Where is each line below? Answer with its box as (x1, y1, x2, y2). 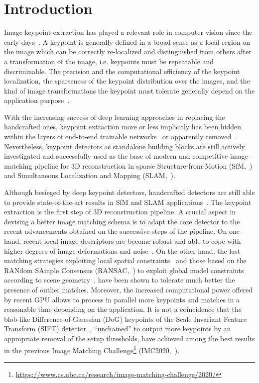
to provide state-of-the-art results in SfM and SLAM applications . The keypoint (4, 196, 252, 207)
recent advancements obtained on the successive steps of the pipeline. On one (4, 226, 240, 236)
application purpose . (4, 95, 70, 105)
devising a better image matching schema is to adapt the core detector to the (4, 216, 240, 226)
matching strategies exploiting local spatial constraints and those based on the (4, 255, 247, 266)
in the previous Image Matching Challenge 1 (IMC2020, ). (4, 343, 180, 355)
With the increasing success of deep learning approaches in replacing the (4, 111, 225, 122)
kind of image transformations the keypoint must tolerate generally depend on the (4, 85, 255, 96)
